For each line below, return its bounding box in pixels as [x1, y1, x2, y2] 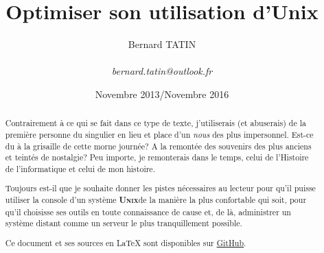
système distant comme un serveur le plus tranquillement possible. [5, 217, 242, 229]
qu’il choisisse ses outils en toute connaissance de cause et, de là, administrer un [5, 206, 291, 217]
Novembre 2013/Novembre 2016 [95, 86, 229, 101]
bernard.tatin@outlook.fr [111, 64, 213, 78]
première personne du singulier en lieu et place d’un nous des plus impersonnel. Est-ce [5, 128, 314, 140]
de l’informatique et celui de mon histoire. [5, 162, 155, 174]
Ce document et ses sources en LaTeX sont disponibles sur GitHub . [5, 237, 246, 248]
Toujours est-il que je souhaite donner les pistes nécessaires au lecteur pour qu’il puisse [5, 182, 316, 194]
